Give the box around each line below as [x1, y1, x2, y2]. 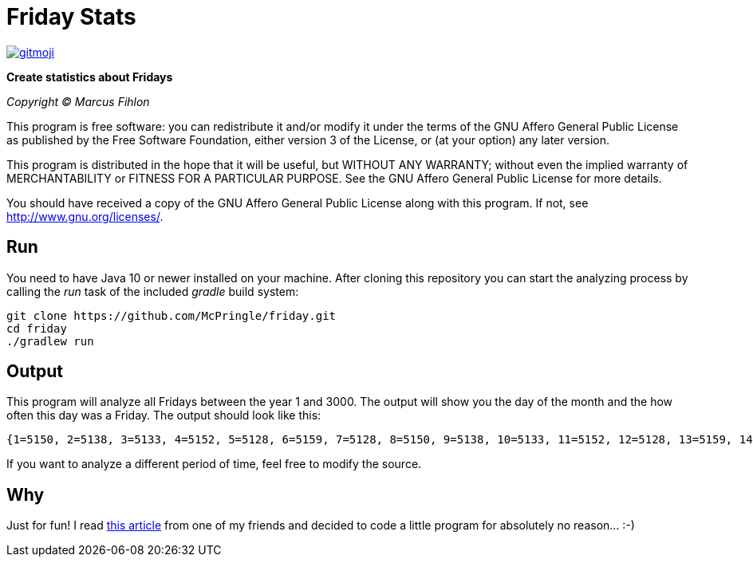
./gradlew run [6, 334, 94, 348]
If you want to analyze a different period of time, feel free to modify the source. [6, 457, 422, 471]
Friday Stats [6, 3, 136, 30]
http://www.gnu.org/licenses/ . [6, 209, 164, 223]
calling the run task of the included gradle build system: [6, 284, 299, 298]
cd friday [6, 321, 67, 335]
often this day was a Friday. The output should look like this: [6, 408, 321, 423]
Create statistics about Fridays [6, 69, 173, 84]
